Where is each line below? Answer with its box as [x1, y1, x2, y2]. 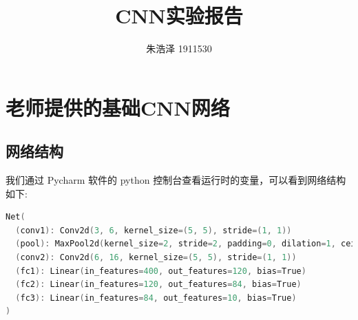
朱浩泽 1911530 [146, 41, 212, 56]
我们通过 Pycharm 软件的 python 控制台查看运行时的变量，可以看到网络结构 [6, 173, 346, 187]
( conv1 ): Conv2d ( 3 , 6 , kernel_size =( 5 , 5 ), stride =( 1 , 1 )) [15, 225, 292, 235]
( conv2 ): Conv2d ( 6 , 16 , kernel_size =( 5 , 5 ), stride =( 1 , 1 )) [15, 253, 297, 263]
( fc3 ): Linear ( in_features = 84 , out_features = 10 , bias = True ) [15, 292, 297, 303]
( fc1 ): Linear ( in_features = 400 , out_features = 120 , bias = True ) [15, 266, 306, 276]
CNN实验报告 [115, 1, 243, 30]
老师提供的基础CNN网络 [6, 93, 230, 121]
